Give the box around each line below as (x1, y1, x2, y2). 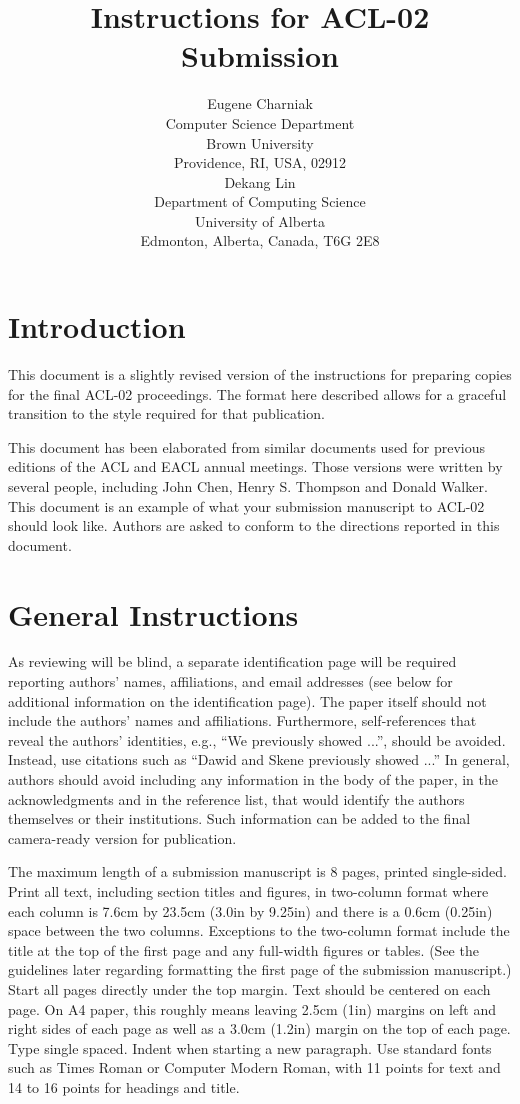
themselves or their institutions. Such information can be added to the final (8, 808, 471, 829)
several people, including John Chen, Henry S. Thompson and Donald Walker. (8, 475, 488, 496)
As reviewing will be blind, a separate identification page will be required (8, 651, 457, 672)
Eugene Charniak (207, 93, 313, 114)
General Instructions (8, 593, 299, 634)
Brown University (206, 132, 314, 153)
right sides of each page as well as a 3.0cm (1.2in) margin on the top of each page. (8, 1018, 511, 1039)
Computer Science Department (165, 112, 355, 133)
